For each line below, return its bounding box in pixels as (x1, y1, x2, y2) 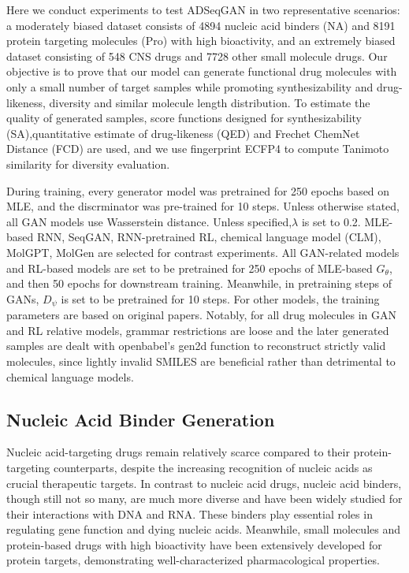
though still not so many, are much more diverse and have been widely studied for (6, 490, 403, 507)
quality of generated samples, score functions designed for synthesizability (6, 110, 362, 126)
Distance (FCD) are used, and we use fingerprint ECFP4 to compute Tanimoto (6, 140, 389, 157)
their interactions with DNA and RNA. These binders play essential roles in (6, 505, 373, 522)
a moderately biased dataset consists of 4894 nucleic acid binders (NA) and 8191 (6, 17, 396, 33)
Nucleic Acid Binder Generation (6, 407, 275, 431)
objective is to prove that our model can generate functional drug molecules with (6, 63, 397, 80)
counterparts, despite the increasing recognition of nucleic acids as (53, 459, 373, 475)
